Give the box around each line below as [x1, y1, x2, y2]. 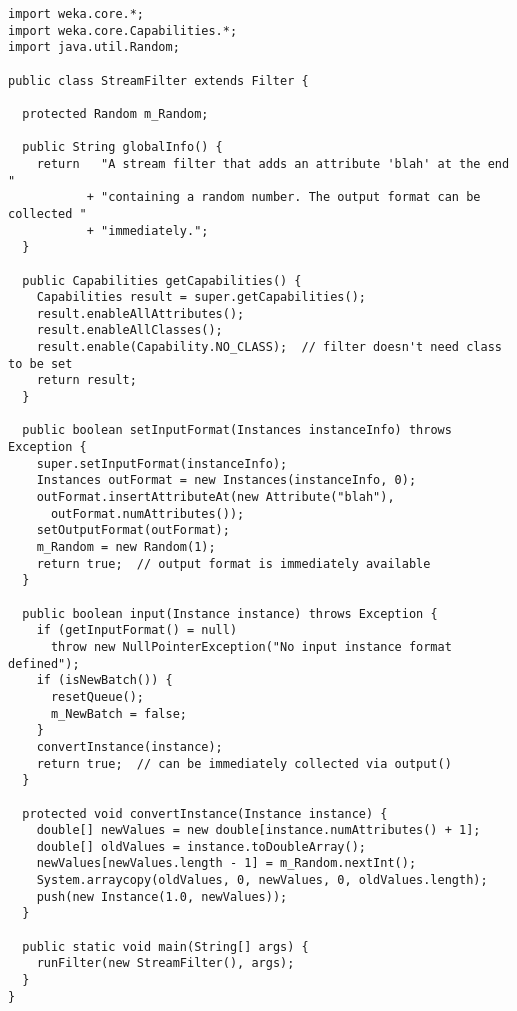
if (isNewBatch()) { [36, 673, 173, 688]
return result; [36, 373, 137, 388]
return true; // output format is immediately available [36, 556, 431, 571]
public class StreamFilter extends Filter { [8, 73, 309, 88]
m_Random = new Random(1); [36, 540, 216, 554]
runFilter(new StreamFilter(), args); [36, 956, 295, 971]
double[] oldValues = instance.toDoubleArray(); [36, 839, 366, 854]
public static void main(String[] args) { [22, 939, 309, 954]
